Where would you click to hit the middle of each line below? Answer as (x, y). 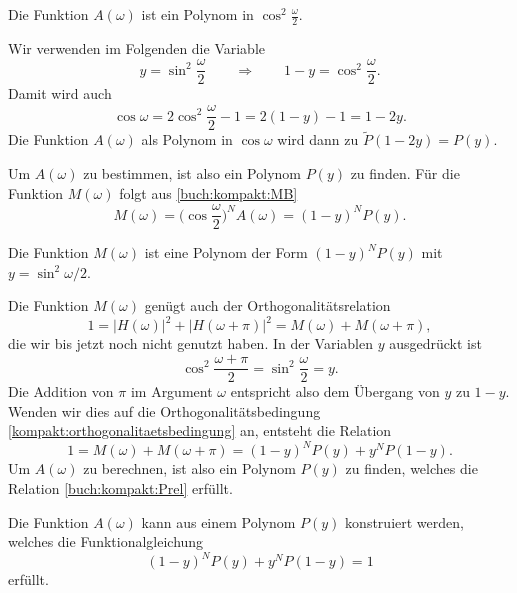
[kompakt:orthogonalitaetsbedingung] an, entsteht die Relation (200, 430)
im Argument (171, 391)
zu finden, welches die (411, 468)
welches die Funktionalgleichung (106, 541)
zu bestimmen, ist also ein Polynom (192, 172)
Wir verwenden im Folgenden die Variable (136, 47)
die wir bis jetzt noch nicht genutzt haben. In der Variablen (190, 343)
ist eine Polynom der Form (226, 252)
